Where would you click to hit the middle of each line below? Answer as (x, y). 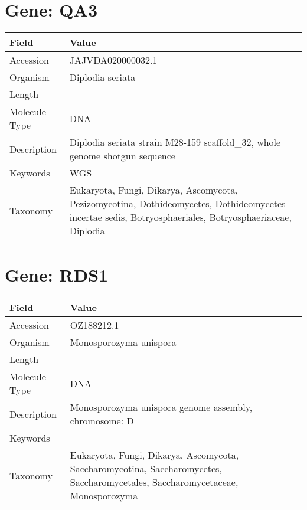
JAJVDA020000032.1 (113, 60)
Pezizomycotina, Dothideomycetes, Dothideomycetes (177, 204)
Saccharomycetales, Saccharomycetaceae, (154, 482)
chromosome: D (102, 421)
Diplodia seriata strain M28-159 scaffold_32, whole (175, 142)
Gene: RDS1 (57, 275)
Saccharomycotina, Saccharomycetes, (146, 469)
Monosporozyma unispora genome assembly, (161, 407)
